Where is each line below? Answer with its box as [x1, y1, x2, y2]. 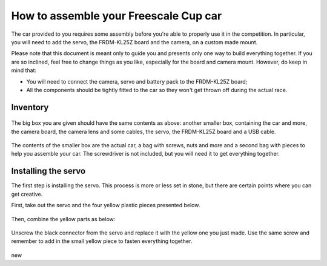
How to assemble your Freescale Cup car [11, 9, 222, 22]
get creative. [11, 190, 43, 198]
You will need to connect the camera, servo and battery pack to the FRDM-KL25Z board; [26, 78, 248, 85]
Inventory [11, 102, 49, 112]
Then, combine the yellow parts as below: [11, 215, 116, 222]
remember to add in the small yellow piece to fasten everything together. [11, 238, 193, 245]
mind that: [11, 67, 36, 74]
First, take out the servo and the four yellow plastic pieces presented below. [11, 202, 200, 209]
